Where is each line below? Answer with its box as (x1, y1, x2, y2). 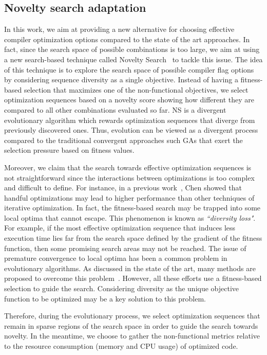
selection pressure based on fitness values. (4, 145, 135, 155)
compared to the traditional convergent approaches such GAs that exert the (4, 134, 243, 145)
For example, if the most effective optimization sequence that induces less (4, 222, 236, 233)
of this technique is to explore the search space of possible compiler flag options (4, 64, 254, 75)
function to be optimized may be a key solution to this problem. (4, 293, 206, 304)
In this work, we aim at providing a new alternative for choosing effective (4, 24, 235, 34)
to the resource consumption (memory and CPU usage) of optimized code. (4, 341, 238, 351)
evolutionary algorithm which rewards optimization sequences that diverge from (4, 114, 255, 125)
